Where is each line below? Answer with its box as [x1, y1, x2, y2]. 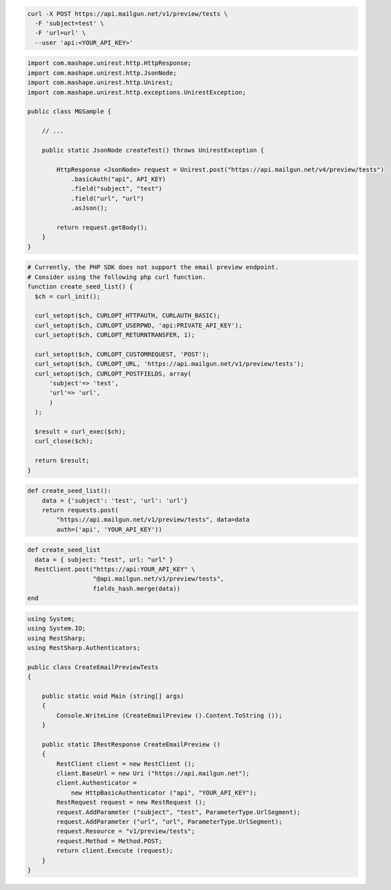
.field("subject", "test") [70, 185, 162, 193]
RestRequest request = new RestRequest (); [56, 798, 207, 806]
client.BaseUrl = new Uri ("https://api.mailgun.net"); [56, 770, 250, 777]
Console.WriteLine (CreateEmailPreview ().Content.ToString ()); [56, 711, 283, 719]
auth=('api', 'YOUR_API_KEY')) [56, 525, 162, 533]
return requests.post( [41, 506, 119, 514]
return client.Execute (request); [56, 847, 173, 855]
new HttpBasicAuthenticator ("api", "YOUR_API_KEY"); [70, 789, 257, 797]
